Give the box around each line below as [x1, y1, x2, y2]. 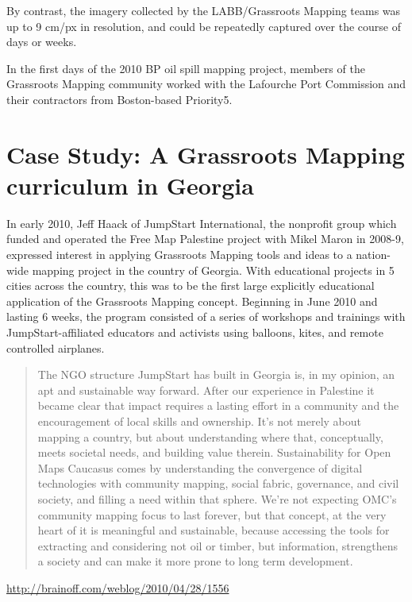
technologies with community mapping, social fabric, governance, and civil [37, 475, 399, 492]
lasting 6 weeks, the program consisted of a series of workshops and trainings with [6, 308, 406, 325]
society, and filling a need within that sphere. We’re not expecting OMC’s [37, 490, 397, 507]
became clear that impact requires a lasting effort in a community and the [37, 397, 399, 414]
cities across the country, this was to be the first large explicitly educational [6, 277, 375, 294]
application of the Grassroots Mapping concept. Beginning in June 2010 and [6, 292, 378, 309]
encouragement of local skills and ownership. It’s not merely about [37, 413, 361, 429]
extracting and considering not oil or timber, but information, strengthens [37, 537, 398, 554]
